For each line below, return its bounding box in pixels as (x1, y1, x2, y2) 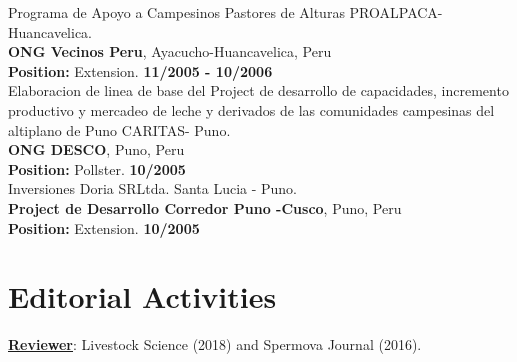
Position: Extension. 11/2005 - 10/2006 (8, 60, 273, 81)
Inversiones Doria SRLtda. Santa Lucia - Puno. (8, 178, 298, 199)
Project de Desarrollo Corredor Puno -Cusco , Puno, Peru (8, 197, 402, 218)
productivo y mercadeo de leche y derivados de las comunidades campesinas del (8, 99, 495, 120)
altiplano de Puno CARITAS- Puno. (8, 119, 231, 140)
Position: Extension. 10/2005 (8, 217, 200, 238)
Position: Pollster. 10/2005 (8, 158, 186, 179)
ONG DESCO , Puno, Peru (8, 139, 185, 160)
